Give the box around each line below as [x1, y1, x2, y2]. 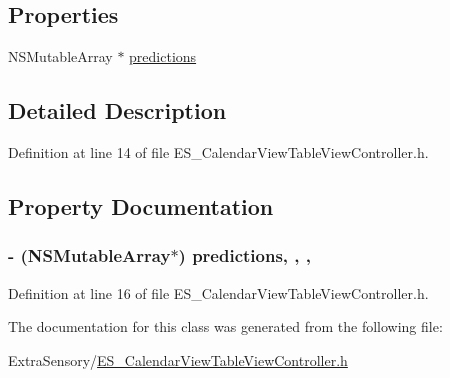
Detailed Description [8, 95, 227, 126]
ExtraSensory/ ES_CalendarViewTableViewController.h [8, 349, 348, 370]
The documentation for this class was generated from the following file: [8, 316, 443, 337]
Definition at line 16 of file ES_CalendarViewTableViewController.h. [8, 282, 429, 303]
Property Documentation [8, 190, 274, 221]
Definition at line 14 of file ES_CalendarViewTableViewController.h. [8, 142, 429, 162]
